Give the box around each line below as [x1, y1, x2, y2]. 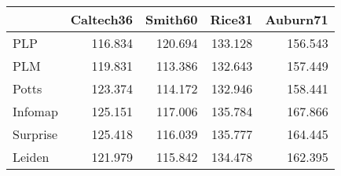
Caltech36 [70, 10, 134, 28]
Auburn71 [265, 10, 328, 28]
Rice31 [210, 10, 253, 28]
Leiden [13, 148, 49, 166]
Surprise [13, 125, 58, 143]
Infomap [13, 102, 58, 120]
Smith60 [145, 10, 198, 28]
